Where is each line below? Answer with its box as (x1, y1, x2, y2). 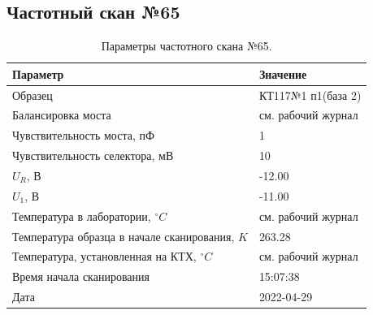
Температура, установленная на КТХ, (12, 248, 197, 265)
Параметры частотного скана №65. (101, 37, 272, 54)
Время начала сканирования (12, 268, 150, 285)
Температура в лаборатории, (12, 207, 151, 224)
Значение (258, 65, 307, 82)
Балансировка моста (12, 106, 111, 123)
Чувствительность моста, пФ (12, 127, 155, 144)
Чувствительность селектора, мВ (12, 147, 174, 164)
